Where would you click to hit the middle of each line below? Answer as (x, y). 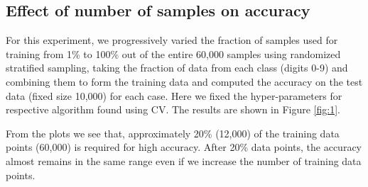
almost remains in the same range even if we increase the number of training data (184, 160)
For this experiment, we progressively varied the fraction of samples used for (172, 40)
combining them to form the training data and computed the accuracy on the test (184, 81)
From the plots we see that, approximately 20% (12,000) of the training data (173, 133)
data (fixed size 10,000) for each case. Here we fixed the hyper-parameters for (174, 95)
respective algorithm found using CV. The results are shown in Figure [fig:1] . (173, 109)
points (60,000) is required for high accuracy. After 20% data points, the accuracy (184, 147)
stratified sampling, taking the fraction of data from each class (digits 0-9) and (177, 68)
